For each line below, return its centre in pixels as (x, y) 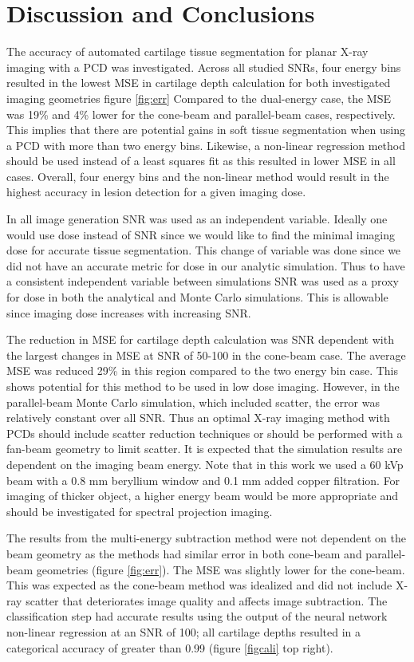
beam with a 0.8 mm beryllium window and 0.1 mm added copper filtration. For (203, 480)
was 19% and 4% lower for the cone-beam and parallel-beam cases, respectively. (201, 114)
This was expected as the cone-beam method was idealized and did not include (199, 585)
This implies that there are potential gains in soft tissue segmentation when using (206, 130)
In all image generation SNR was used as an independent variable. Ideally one (197, 219)
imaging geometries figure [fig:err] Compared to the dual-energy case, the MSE (199, 98)
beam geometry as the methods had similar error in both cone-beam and (184, 553)
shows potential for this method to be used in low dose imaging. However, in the (203, 386)
